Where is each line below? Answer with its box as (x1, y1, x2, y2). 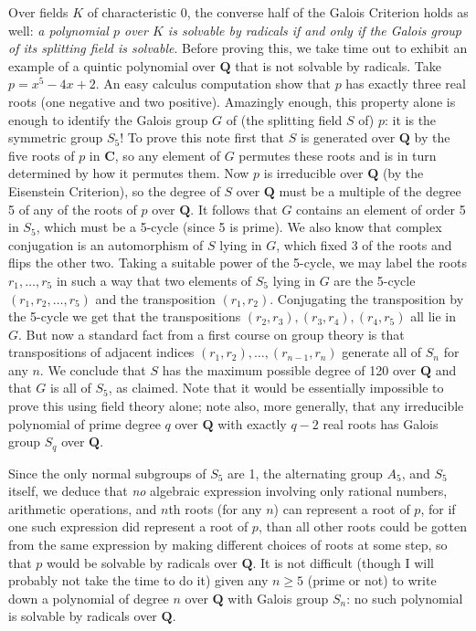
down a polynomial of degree (8, 588, 169, 607)
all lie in (410, 307, 456, 326)
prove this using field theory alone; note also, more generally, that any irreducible (8, 396, 464, 415)
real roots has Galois (323, 414, 439, 433)
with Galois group (227, 588, 329, 607)
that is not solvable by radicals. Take (235, 56, 442, 75)
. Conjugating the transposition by (270, 289, 464, 308)
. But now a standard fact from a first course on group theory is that (18, 324, 405, 343)
